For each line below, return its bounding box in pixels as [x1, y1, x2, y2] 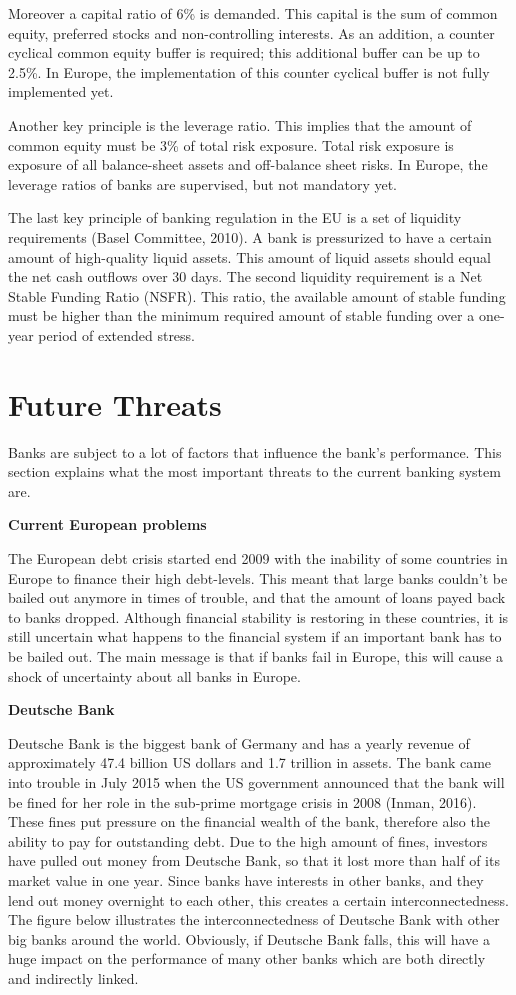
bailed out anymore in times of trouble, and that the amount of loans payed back [8, 587, 506, 608]
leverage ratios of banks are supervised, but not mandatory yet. [8, 173, 398, 194]
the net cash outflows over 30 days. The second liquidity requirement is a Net [8, 266, 483, 287]
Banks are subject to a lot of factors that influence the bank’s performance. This [8, 441, 502, 462]
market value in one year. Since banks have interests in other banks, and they [8, 869, 484, 890]
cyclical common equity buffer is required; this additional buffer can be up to [8, 42, 480, 63]
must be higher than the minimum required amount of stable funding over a [8, 305, 475, 326]
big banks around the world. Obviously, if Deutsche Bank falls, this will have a [8, 928, 490, 949]
